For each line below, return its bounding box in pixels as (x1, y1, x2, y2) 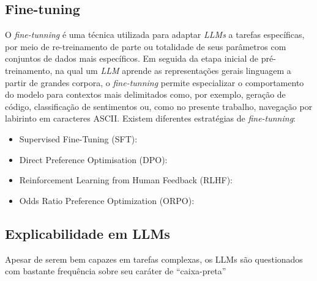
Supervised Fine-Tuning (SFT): (19, 132, 138, 145)
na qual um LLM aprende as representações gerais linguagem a (55, 64, 291, 76)
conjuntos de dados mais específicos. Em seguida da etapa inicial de (5, 52, 259, 65)
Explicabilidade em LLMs (5, 224, 170, 243)
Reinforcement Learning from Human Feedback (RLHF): (19, 173, 233, 186)
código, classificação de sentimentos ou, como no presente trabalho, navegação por (5, 100, 313, 112)
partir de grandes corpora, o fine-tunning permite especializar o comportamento (5, 76, 304, 89)
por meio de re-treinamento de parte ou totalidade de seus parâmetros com (5, 40, 286, 53)
